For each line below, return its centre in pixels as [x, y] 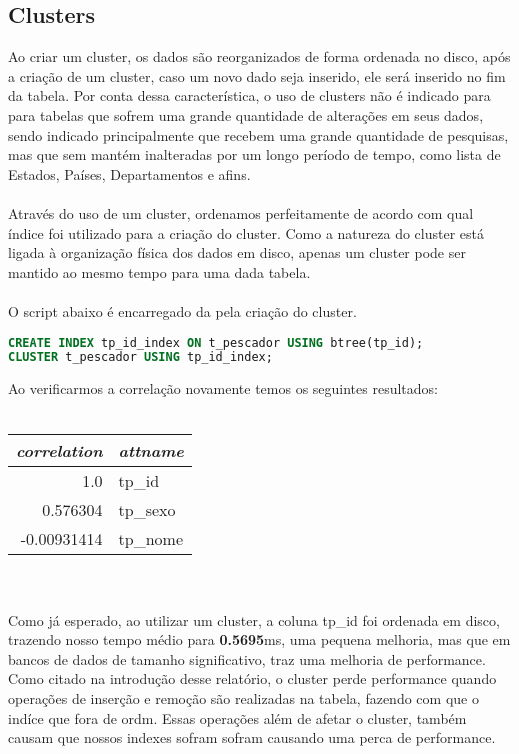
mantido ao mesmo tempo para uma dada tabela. [159, 271]
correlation [59, 451]
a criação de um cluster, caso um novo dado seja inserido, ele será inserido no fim [257, 75]
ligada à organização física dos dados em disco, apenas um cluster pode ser [237, 252]
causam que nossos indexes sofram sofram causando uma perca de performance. [252, 737]
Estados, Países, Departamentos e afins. [129, 173]
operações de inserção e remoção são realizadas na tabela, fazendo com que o [243, 698]
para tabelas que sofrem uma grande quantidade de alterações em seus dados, [246, 114]
